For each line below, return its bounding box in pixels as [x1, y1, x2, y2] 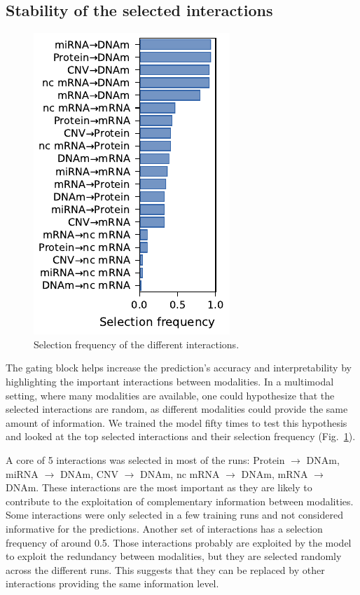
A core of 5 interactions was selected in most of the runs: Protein [6, 452, 285, 467]
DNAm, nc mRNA [140, 466, 220, 481]
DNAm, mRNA [241, 466, 308, 481]
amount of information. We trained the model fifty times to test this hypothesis [6, 415, 347, 430]
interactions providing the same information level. [6, 576, 219, 591]
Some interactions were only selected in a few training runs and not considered [6, 507, 343, 522]
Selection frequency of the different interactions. [34, 336, 240, 351]
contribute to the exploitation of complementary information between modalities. [6, 493, 354, 508]
